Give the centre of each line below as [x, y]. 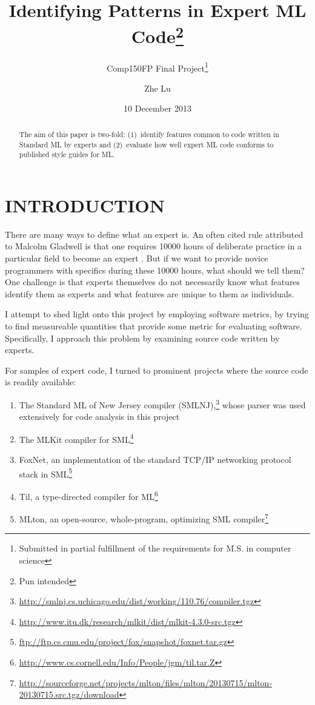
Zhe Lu [157, 88]
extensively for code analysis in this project [99, 417]
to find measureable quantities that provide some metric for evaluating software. [154, 326]
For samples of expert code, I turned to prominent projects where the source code [157, 370]
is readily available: [41, 382]
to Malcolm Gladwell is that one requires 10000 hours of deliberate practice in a [154, 246]
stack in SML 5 [46, 473]
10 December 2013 [157, 108]
